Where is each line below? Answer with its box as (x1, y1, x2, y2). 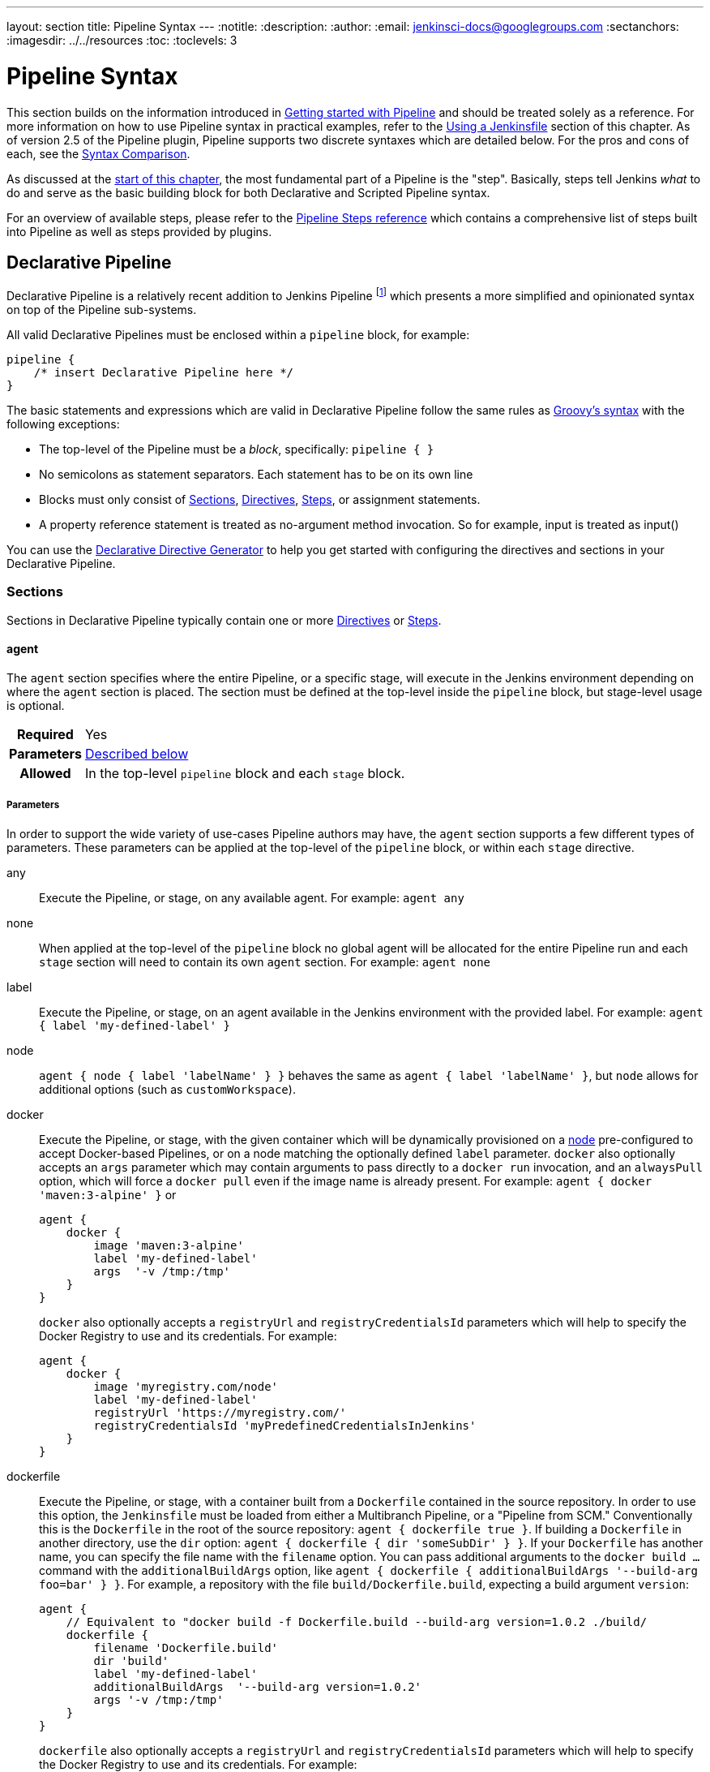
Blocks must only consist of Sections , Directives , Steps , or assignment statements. (39, 492, 481, 506)
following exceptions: (6, 417, 120, 431)
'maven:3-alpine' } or (39, 1187, 177, 1202)
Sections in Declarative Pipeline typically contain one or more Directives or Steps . (6, 613, 442, 627)
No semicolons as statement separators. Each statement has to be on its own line (39, 467, 473, 481)
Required (16, 725, 74, 742)
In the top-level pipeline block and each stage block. (84, 764, 405, 781)
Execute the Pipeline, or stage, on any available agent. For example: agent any (39, 890, 464, 905)
